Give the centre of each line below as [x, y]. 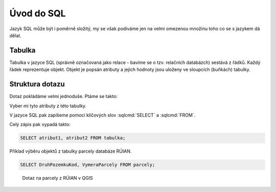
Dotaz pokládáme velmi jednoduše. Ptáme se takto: [63, 97]
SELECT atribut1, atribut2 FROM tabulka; [73, 138]
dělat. [15, 35]
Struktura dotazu [37, 84]
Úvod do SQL [38, 13]
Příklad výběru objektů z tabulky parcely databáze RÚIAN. [71, 151]
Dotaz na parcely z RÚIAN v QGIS [57, 178]
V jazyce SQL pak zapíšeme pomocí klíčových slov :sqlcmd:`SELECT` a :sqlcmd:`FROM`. [102, 115]
